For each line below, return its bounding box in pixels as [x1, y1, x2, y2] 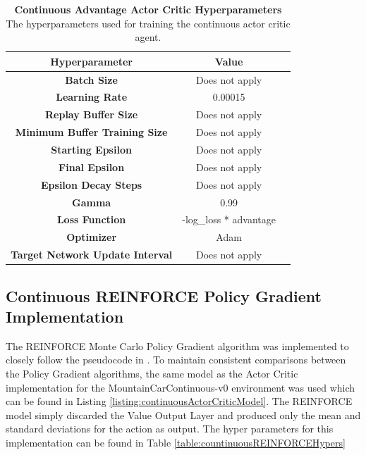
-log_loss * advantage [182, 212, 276, 227]
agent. [135, 30, 161, 44]
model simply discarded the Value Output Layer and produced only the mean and [6, 407, 361, 422]
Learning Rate [56, 89, 128, 104]
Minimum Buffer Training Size [15, 125, 168, 139]
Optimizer [66, 230, 117, 244]
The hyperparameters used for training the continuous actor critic [6, 15, 291, 30]
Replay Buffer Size [44, 107, 138, 122]
